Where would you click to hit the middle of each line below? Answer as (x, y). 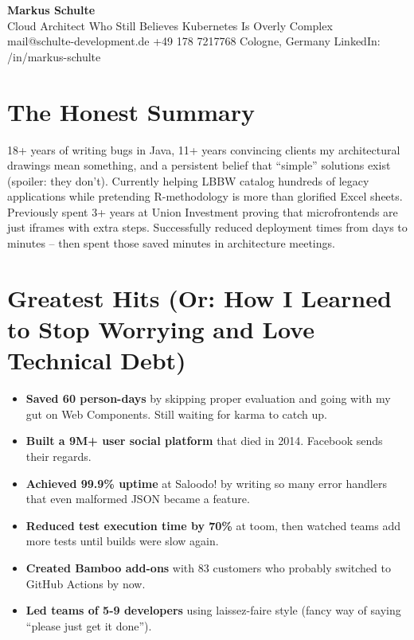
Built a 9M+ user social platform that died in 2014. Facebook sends (204, 441)
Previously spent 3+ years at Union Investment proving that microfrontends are (203, 211)
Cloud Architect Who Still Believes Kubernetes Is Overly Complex (170, 25)
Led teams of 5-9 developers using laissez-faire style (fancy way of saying (213, 610)
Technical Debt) (97, 360)
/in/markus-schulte (54, 56)
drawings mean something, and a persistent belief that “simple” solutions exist (199, 165)
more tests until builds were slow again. (122, 541)
